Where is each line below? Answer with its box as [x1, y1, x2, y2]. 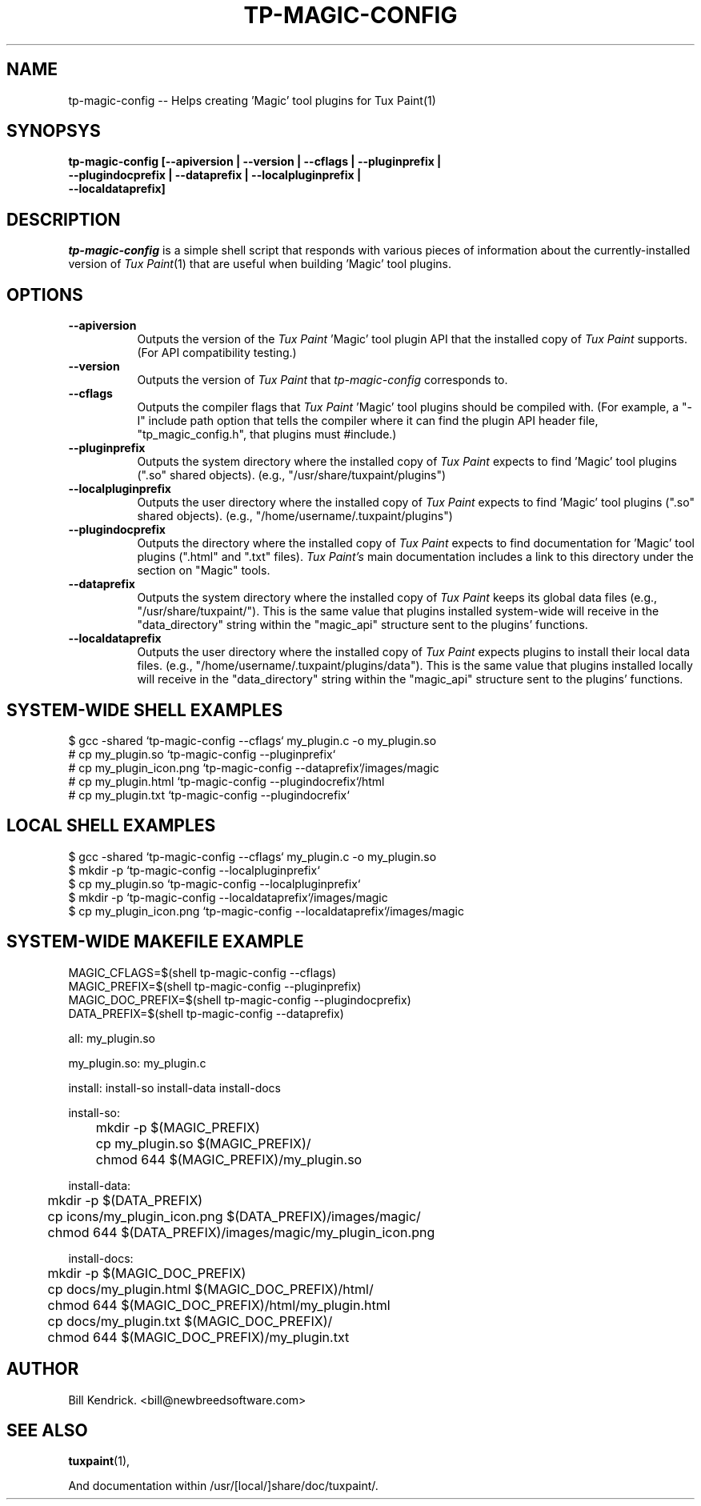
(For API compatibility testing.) [137, 346, 297, 360]
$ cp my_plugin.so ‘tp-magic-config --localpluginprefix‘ [68, 876, 361, 891]
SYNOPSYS [6, 121, 101, 142]
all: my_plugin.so [68, 1031, 155, 1045]
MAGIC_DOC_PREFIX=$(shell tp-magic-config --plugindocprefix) [68, 992, 411, 1007]
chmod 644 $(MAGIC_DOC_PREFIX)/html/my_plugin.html [47, 1296, 391, 1313]
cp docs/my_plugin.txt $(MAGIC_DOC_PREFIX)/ [47, 1312, 333, 1329]
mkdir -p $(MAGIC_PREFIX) [95, 1119, 260, 1136]
